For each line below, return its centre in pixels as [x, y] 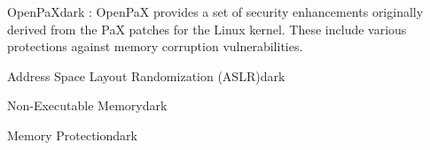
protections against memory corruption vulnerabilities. [155, 46]
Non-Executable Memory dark [87, 105]
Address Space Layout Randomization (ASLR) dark [146, 75]
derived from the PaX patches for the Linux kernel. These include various [207, 29]
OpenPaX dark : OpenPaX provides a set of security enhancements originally [215, 11]
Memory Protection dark [72, 135]
